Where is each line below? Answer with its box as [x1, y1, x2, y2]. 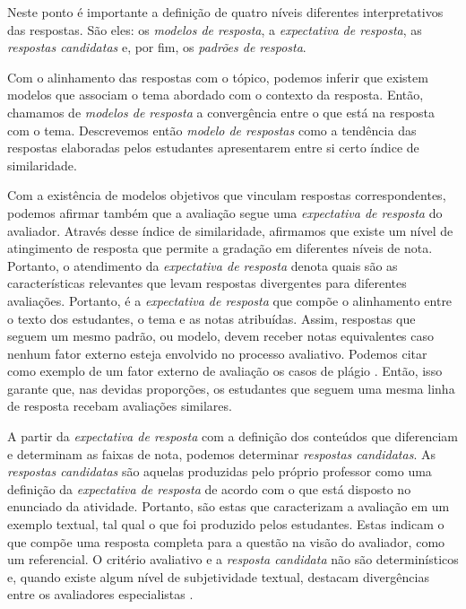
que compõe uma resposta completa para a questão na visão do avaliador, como [7, 532, 445, 551]
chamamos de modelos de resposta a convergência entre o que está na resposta [7, 102, 436, 121]
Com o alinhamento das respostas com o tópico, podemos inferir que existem [7, 67, 428, 86]
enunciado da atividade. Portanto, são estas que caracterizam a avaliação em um [7, 497, 450, 516]
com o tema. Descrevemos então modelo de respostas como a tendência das [7, 120, 417, 139]
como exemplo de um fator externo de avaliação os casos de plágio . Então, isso [7, 361, 443, 380]
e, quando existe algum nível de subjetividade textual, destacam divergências [7, 567, 429, 586]
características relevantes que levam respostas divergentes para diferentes [7, 274, 407, 292]
